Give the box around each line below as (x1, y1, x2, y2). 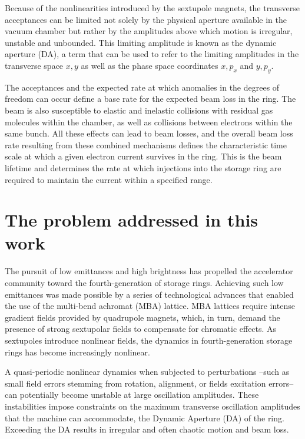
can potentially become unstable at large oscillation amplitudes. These (5, 388, 259, 401)
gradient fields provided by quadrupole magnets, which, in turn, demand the (5, 311, 280, 323)
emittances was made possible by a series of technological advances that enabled (5, 288, 294, 300)
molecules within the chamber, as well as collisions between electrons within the (5, 115, 293, 128)
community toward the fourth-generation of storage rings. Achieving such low (5, 277, 284, 289)
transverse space (5, 59, 64, 71)
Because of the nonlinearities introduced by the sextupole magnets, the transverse (5, 2, 300, 14)
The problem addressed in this (5, 208, 258, 232)
